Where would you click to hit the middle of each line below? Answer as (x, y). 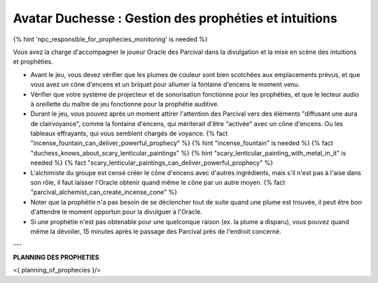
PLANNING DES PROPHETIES (56, 257)
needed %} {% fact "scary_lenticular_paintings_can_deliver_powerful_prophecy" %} (152, 163)
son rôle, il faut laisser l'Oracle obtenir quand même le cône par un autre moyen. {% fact (158, 183)
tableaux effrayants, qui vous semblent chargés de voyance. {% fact (129, 134)
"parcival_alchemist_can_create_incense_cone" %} (104, 192)
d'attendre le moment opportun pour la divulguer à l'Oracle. (116, 212)
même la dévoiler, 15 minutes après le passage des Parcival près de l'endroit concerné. (156, 231)
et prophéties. (33, 62)
